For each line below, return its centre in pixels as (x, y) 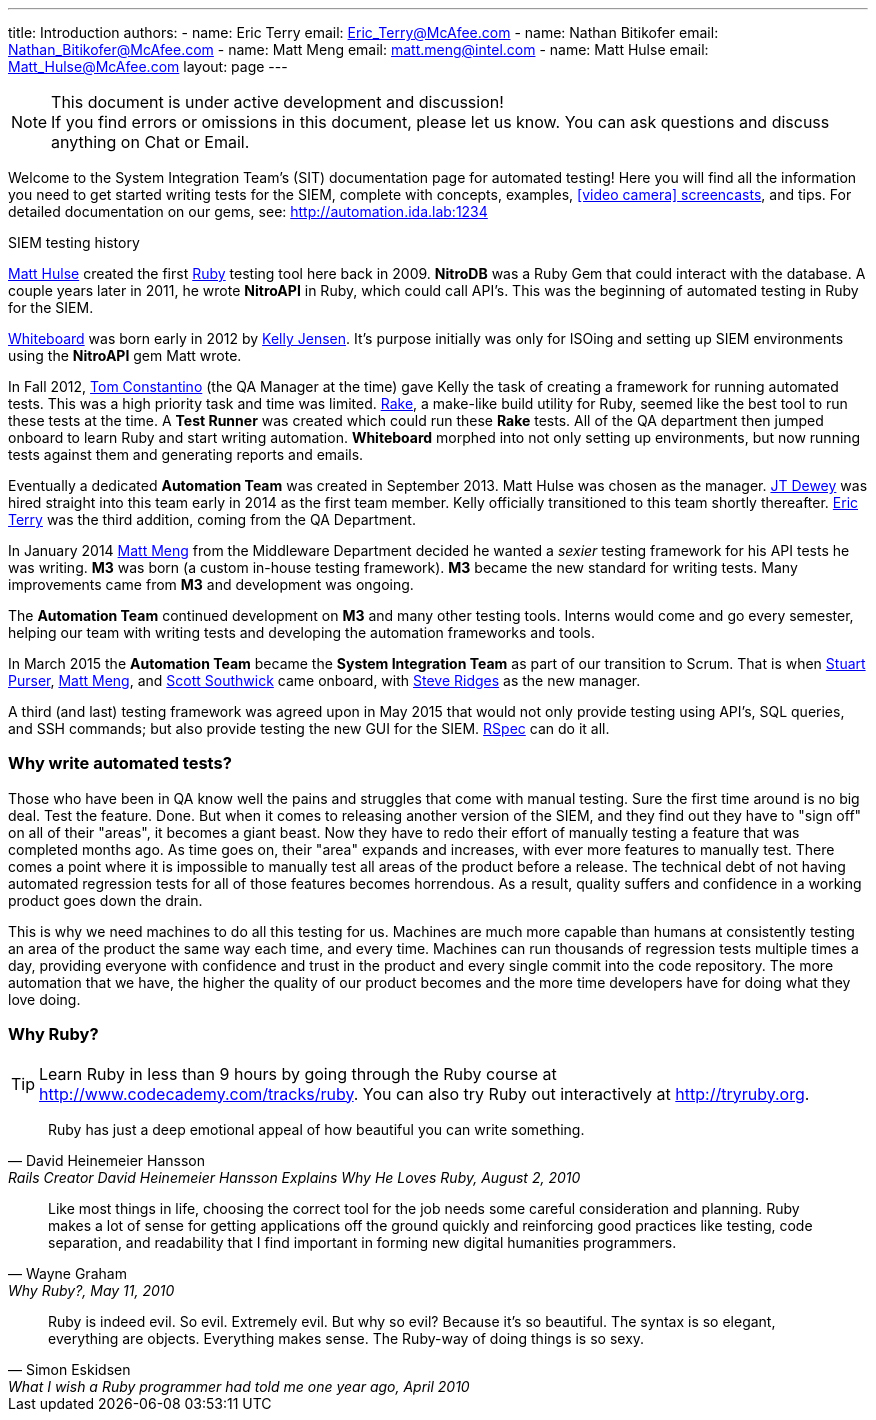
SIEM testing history (74, 242)
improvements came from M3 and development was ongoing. (211, 584)
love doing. (44, 999)
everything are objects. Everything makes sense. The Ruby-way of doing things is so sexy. (346, 1338)
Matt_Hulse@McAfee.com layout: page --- (148, 66)
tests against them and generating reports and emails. (186, 454)
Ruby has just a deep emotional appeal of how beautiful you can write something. (316, 1129)
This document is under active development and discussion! (277, 102)
